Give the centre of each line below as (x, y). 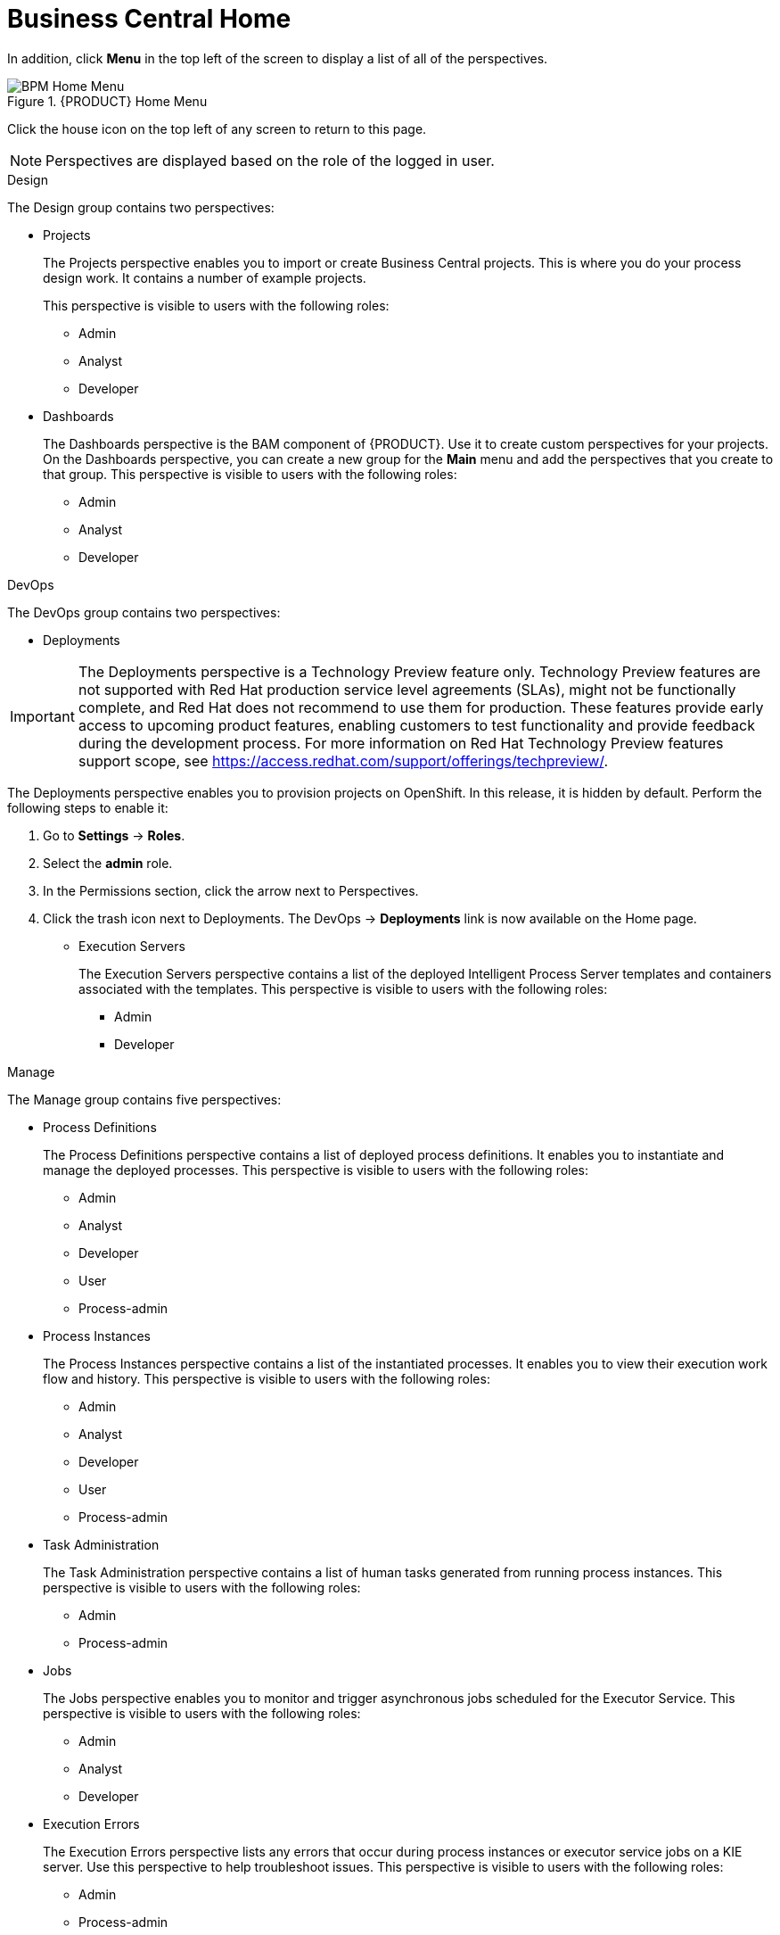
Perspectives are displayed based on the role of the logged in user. (270, 160)
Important (42, 716)
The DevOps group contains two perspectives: (144, 612)
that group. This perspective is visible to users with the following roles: (250, 474)
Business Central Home (149, 19)
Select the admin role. (108, 863)
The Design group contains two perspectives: (141, 207)
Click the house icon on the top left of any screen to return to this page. (217, 128)
